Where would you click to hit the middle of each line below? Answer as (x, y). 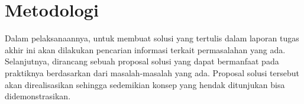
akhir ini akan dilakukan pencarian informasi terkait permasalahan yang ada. (145, 49)
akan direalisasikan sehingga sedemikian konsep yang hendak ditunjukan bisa (145, 84)
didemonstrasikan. (38, 96)
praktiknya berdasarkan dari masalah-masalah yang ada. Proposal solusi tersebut (152, 72)
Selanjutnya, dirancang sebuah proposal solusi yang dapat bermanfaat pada (142, 61)
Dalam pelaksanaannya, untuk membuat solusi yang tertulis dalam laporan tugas (152, 38)
